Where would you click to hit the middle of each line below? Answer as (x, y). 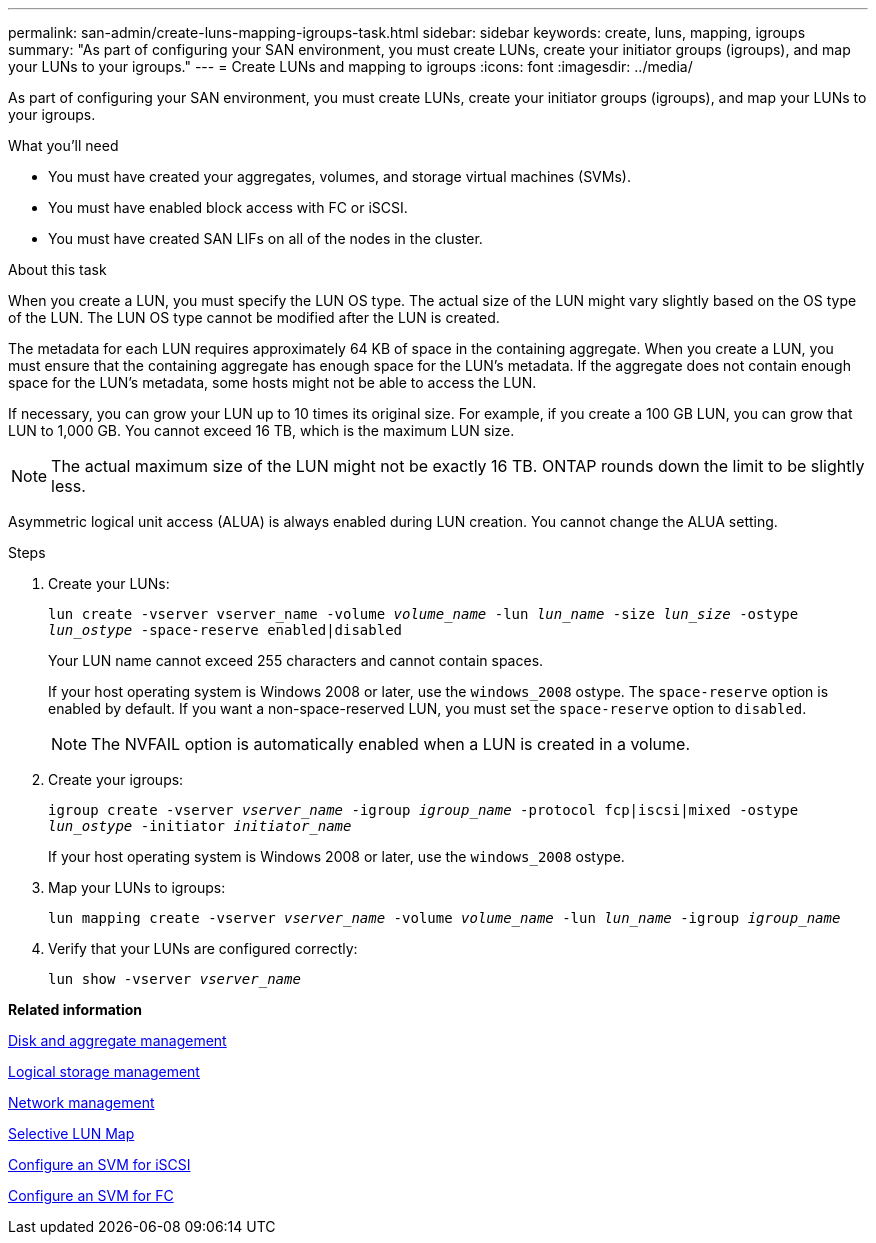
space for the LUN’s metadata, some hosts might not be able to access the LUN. (272, 382)
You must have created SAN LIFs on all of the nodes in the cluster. (265, 238)
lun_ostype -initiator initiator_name (200, 826)
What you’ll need (63, 145)
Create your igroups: (116, 779)
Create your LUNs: (109, 583)
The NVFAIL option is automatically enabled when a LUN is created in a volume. (390, 744)
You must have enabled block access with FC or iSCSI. (228, 207)
